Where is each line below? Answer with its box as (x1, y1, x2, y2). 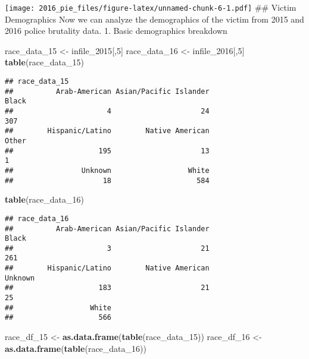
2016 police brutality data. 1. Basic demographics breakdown (5, 24, 227, 37)
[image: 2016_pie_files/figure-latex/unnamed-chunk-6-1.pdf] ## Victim (5, 1, 296, 13)
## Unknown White (5, 166, 210, 175)
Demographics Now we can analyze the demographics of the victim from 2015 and (5, 12, 304, 25)
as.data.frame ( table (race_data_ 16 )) (5, 342, 146, 354)
